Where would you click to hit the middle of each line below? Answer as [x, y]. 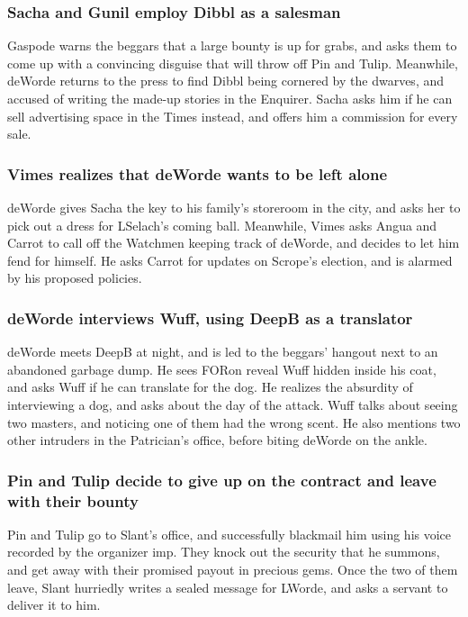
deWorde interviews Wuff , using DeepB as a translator [210, 318]
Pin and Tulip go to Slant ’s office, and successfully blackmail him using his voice [229, 534]
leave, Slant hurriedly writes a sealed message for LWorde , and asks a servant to [228, 587]
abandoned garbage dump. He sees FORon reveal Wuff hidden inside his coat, [222, 369]
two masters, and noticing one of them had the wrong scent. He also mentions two [234, 422]
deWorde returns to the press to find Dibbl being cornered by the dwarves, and [226, 81]
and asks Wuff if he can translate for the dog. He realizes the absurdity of [210, 387]
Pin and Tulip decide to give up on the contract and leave [222, 480]
